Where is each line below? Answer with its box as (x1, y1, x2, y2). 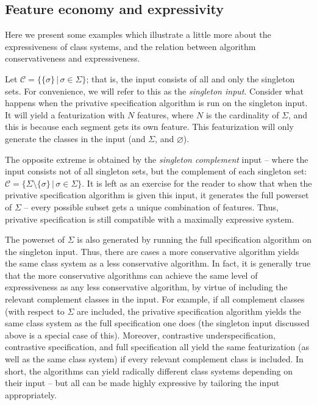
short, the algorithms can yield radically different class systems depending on (5, 364, 293, 377)
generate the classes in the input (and (5, 132, 146, 145)
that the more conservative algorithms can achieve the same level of (5, 268, 258, 281)
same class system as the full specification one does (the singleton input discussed (5, 317, 310, 329)
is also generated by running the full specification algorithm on (77, 233, 312, 246)
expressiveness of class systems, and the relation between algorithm (5, 40, 256, 52)
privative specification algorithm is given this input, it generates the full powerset (5, 188, 309, 201)
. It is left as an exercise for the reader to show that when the (82, 176, 312, 189)
